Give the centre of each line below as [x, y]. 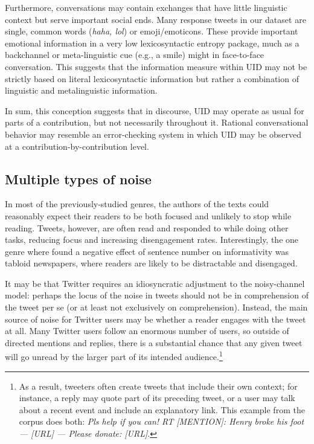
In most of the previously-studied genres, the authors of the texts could [137, 204]
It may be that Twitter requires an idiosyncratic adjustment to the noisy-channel [155, 283]
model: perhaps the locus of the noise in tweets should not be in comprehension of [157, 295]
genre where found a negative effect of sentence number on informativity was [147, 251]
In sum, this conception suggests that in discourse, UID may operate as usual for [155, 110]
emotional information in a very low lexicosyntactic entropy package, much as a [152, 43]
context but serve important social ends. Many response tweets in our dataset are [155, 19]
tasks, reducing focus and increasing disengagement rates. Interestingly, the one [152, 240]
